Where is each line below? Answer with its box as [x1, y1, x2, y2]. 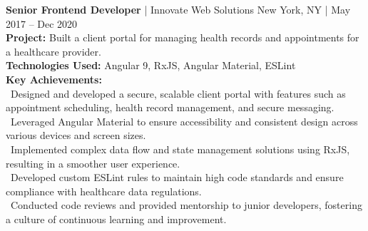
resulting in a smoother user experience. [6, 155, 180, 170]
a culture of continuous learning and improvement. [6, 211, 227, 226]
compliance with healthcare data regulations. [6, 183, 202, 198]
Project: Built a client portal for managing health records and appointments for [6, 30, 359, 45]
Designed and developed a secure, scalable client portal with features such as [10, 86, 346, 101]
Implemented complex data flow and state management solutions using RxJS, [10, 141, 350, 156]
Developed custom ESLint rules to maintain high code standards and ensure [10, 170, 344, 185]
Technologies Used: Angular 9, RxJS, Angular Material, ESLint [6, 58, 296, 73]
